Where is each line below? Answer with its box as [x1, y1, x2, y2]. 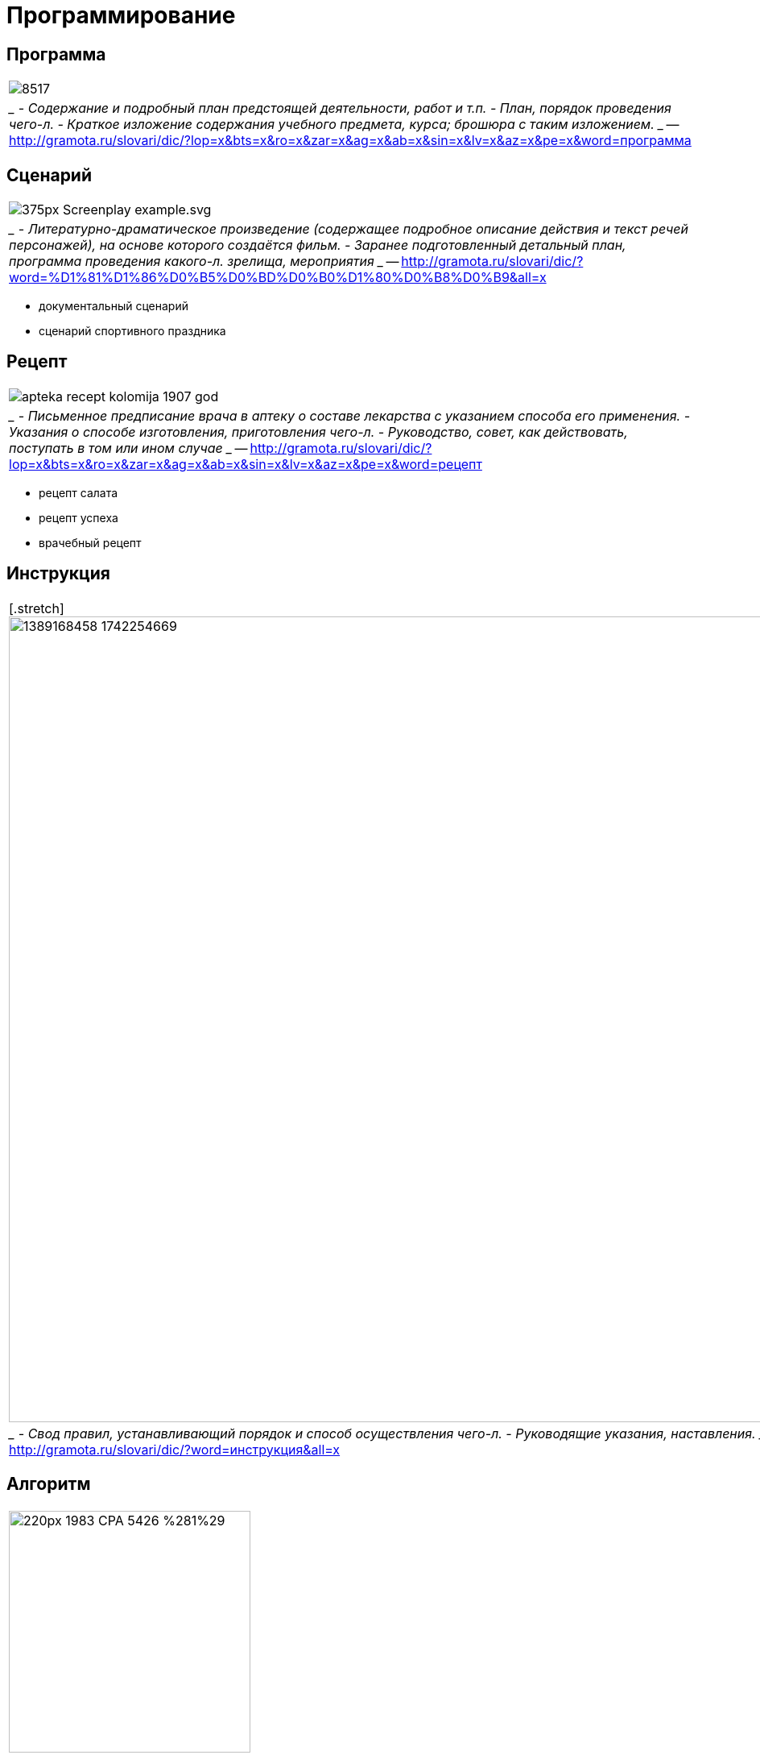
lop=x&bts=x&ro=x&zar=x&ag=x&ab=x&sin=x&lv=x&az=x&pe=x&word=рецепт [9, 455, 482, 472]
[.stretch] [9, 600, 64, 616]
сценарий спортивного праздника [39, 324, 226, 338]
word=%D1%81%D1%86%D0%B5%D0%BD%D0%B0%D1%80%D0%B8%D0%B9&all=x [9, 269, 547, 286]
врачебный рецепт [39, 535, 142, 550]
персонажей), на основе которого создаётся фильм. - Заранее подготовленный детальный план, [9, 237, 626, 254]
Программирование [6, 2, 236, 29]
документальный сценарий [39, 299, 188, 313]
